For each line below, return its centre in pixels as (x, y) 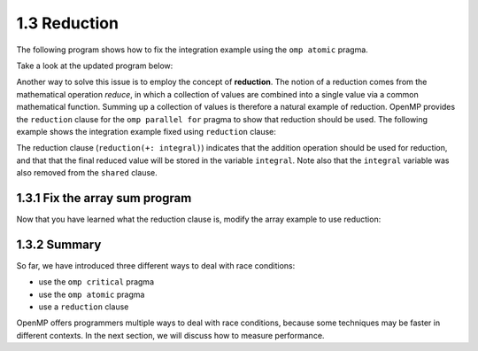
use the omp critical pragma (96, 282)
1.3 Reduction (68, 23)
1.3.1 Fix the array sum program (104, 198)
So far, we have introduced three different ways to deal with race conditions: (156, 265)
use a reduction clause (84, 307)
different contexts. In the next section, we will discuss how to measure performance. (170, 335)
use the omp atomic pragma (92, 294)
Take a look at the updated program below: (95, 66)
